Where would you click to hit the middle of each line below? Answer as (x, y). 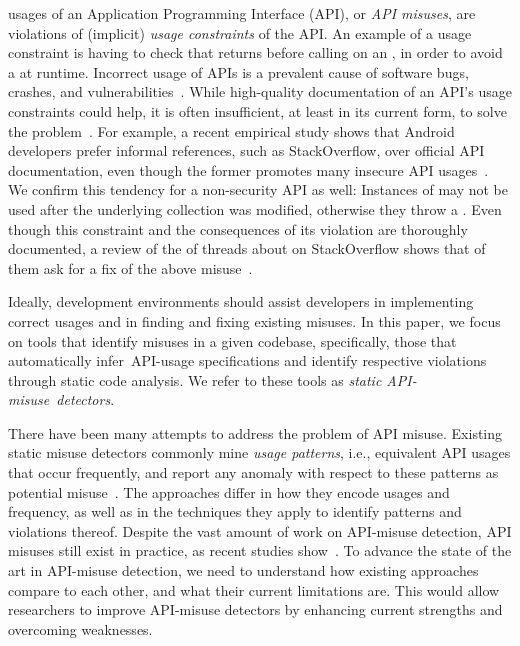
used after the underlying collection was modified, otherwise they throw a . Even (255, 208)
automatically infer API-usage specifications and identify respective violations (247, 360)
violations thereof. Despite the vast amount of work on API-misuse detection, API (260, 530)
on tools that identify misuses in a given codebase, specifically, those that (232, 340)
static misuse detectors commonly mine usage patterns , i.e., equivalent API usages (259, 452)
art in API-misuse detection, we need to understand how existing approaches (243, 570)
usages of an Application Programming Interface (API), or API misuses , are (242, 13)
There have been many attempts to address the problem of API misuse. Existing (255, 432)
